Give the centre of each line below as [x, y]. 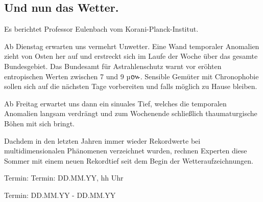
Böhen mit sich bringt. [39, 123]
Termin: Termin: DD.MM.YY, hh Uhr [64, 178]
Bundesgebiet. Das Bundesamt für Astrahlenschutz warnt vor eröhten [113, 66]
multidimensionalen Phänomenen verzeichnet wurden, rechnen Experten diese [126, 151]
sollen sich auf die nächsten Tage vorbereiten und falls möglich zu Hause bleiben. [131, 86]
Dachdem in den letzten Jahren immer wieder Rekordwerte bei [102, 140]
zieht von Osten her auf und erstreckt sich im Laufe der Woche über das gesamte [131, 56]
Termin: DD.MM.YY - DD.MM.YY [60, 195]
